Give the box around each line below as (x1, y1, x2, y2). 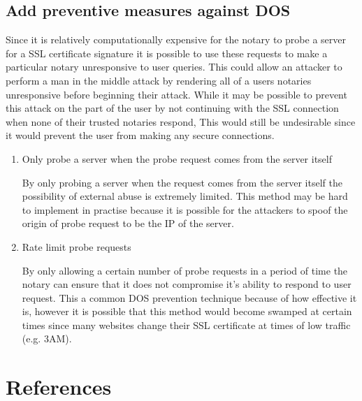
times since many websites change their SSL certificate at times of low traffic (22, 317, 351, 332)
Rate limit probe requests (22, 239, 131, 254)
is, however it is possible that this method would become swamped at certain (22, 304, 352, 319)
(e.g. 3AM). (22, 331, 72, 346)
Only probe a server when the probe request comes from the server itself (22, 151, 333, 166)
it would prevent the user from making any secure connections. (6, 128, 275, 143)
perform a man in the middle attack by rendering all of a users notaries (6, 73, 312, 87)
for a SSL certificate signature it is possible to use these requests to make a (6, 45, 328, 60)
